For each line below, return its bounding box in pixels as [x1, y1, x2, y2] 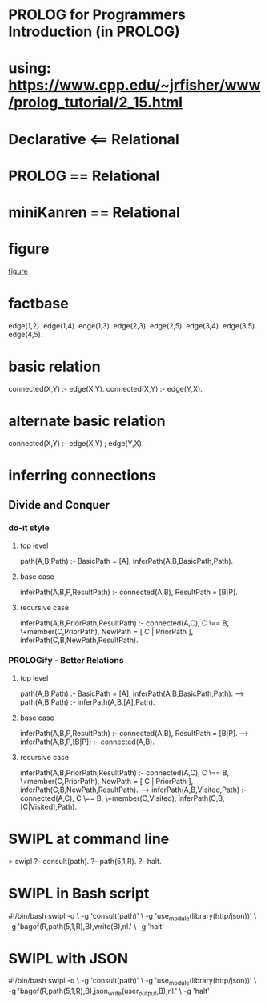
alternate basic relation [8, 412, 166, 430]
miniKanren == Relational [8, 203, 180, 221]
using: [8, 59, 52, 78]
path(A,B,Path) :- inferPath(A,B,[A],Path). [19, 697, 155, 706]
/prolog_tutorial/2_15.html [8, 94, 183, 111]
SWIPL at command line [8, 830, 170, 848]
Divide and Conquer [8, 498, 110, 512]
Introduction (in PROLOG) [8, 22, 180, 41]
